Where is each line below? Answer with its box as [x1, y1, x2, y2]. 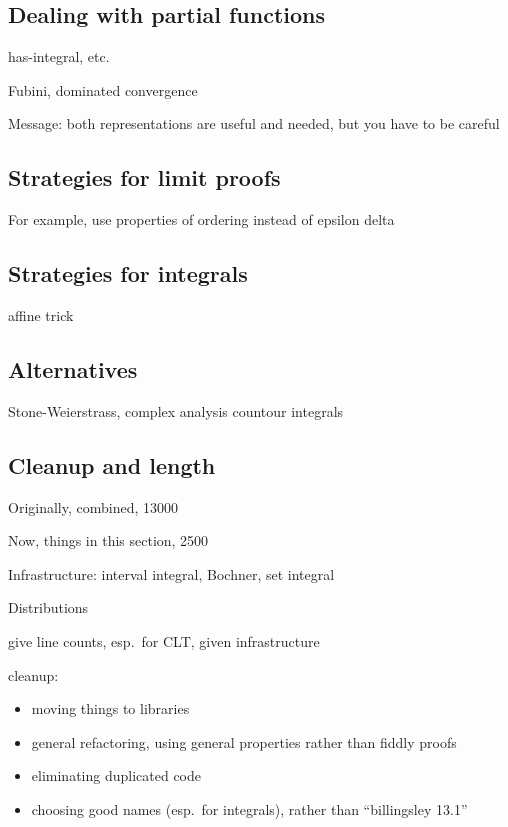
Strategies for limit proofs [8, 162, 281, 193]
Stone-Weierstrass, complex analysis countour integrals [8, 400, 344, 421]
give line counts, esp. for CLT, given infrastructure [8, 630, 320, 651]
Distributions [8, 597, 89, 618]
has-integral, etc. [8, 46, 110, 67]
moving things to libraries [31, 698, 190, 719]
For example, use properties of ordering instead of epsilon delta [8, 209, 395, 230]
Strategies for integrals [8, 258, 248, 289]
